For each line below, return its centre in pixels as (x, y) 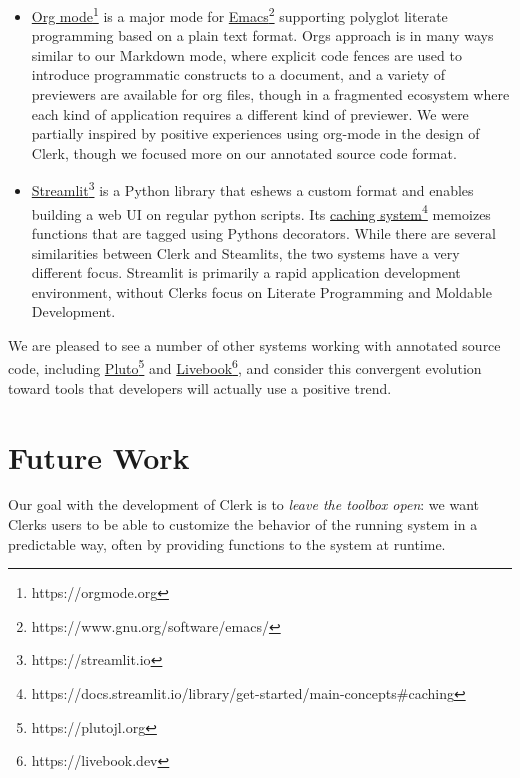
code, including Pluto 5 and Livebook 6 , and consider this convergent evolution (245, 367)
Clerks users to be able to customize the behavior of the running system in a (243, 524)
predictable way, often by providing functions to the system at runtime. (227, 543)
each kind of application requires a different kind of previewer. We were (250, 113)
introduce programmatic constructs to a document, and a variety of (238, 74)
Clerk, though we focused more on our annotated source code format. (244, 152)
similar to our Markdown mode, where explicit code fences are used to (246, 54)
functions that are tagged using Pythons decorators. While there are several (263, 232)
